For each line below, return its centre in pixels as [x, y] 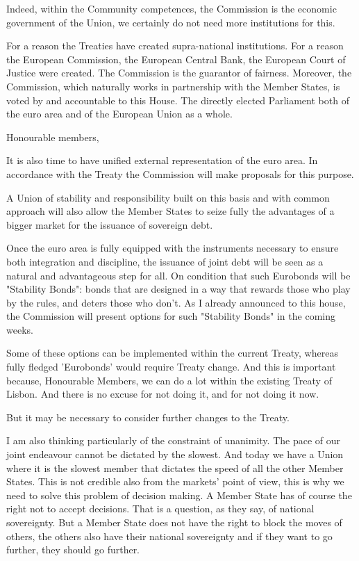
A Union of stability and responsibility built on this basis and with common [168, 197]
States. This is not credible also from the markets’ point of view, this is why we [175, 481]
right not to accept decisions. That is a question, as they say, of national [160, 509]
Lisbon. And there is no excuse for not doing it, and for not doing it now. [163, 394]
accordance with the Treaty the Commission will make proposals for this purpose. [180, 173]
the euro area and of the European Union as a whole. [119, 114]
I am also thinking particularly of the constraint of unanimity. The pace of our [174, 440]
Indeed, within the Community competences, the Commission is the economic [172, 8]
